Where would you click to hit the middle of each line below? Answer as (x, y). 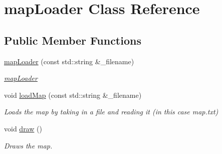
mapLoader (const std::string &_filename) (69, 61)
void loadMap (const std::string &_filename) (73, 95)
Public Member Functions (73, 40)
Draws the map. (28, 145)
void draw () (23, 128)
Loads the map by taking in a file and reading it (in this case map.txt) (111, 112)
